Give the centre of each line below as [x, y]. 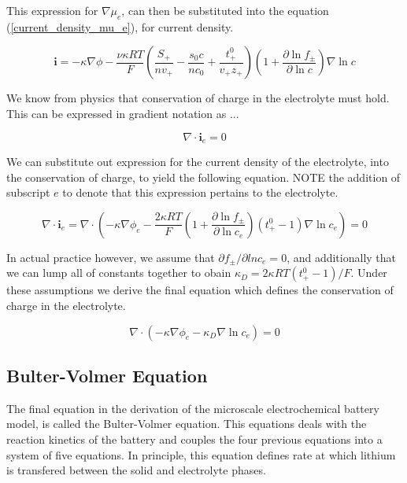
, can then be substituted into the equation [225, 10]
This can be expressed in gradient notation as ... [123, 113]
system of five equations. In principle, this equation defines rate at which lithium [201, 454]
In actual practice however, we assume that [111, 257]
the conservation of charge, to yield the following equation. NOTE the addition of [203, 177]
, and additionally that [342, 257]
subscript [28, 192]
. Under [369, 273]
